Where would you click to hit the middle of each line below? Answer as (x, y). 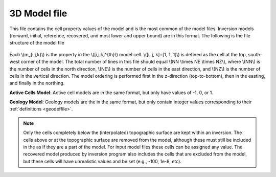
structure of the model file (37, 43)
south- (255, 54)
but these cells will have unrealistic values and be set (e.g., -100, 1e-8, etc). (102, 161)
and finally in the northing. (37, 83)
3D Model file (38, 13)
